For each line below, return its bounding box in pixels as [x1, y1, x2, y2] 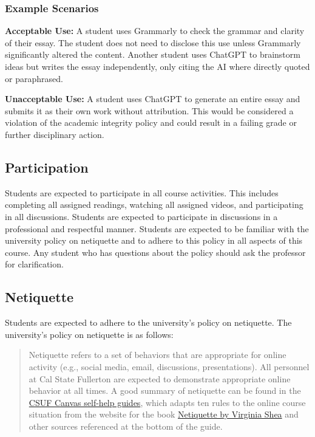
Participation [5, 157, 89, 176]
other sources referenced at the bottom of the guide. [29, 419, 223, 432]
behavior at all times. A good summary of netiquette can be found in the [29, 384, 301, 397]
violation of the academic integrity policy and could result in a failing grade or [5, 116, 297, 129]
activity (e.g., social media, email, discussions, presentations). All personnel [29, 360, 310, 373]
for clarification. [5, 258, 64, 270]
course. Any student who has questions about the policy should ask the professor [5, 246, 306, 258]
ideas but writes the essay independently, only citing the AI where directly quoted [5, 60, 310, 72]
